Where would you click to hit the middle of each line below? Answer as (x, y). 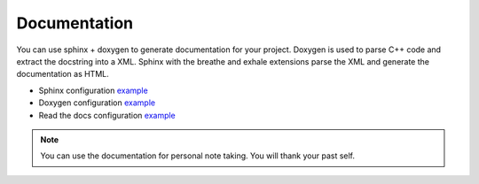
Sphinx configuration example (93, 90)
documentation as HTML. (63, 74)
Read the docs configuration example (107, 115)
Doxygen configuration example (97, 103)
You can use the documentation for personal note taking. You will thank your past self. (197, 156)
